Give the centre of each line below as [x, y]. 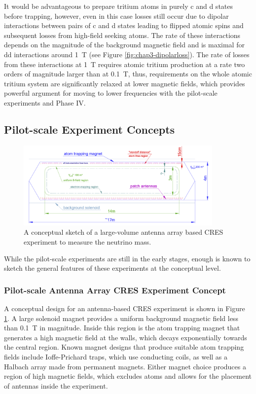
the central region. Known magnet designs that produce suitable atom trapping [124, 347]
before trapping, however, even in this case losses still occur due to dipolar [116, 16]
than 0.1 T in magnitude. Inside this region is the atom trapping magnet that [122, 328]
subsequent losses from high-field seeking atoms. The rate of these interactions [122, 35]
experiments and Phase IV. [45, 102]
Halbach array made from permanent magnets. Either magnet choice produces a [125, 366]
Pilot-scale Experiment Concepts [90, 129]
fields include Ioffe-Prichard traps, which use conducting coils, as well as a [116, 356]
